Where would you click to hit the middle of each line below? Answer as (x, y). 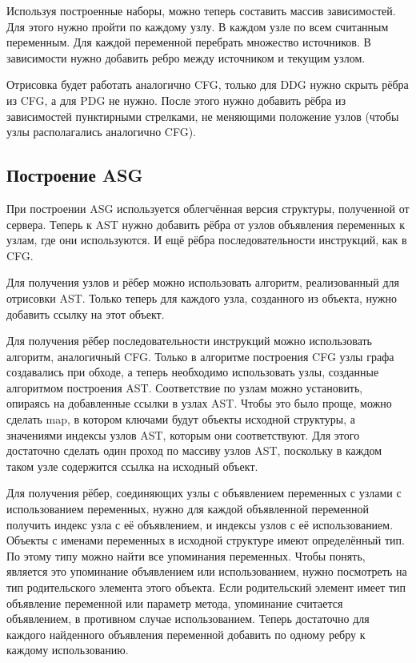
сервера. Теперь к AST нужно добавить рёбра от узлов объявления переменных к (206, 224)
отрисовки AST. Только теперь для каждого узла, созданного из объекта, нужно (202, 297)
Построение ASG (75, 175)
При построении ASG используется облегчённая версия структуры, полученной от (208, 208)
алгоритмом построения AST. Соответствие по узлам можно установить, (185, 387)
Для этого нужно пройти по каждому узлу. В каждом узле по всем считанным (198, 26)
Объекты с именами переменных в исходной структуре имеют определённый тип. (206, 540)
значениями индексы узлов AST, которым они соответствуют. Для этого (183, 434)
